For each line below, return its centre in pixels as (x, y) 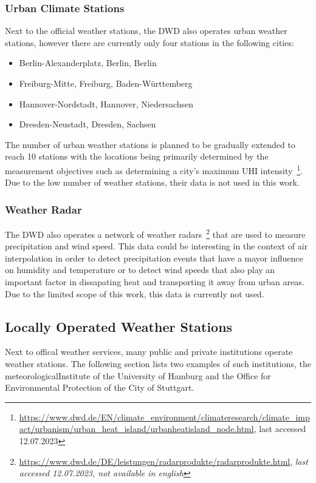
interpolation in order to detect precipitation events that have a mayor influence (154, 258)
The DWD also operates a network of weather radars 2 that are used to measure (155, 233)
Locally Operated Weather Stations (119, 326)
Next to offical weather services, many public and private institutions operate (149, 352)
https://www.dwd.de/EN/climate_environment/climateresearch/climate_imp (164, 417)
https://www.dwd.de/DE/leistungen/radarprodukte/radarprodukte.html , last (163, 461)
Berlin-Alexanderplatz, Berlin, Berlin (88, 63)
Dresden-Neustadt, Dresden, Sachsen (88, 124)
